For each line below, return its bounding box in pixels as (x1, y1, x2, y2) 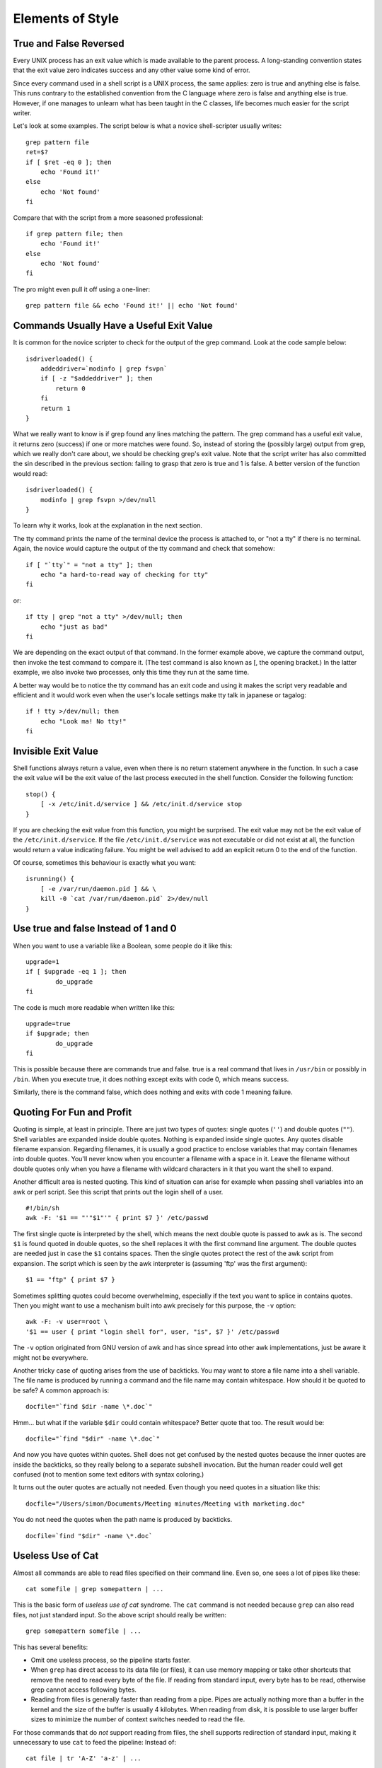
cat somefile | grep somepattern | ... (25, 1585, 164, 1593)
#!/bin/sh (25, 1204, 59, 1212)
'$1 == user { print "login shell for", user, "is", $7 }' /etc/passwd (25, 1327, 279, 1336)
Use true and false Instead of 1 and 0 (13, 923, 177, 935)
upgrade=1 (25, 958, 59, 965)
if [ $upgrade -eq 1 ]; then (25, 967, 127, 976)
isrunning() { (25, 875, 74, 883)
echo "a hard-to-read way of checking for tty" (40, 570, 209, 578)
